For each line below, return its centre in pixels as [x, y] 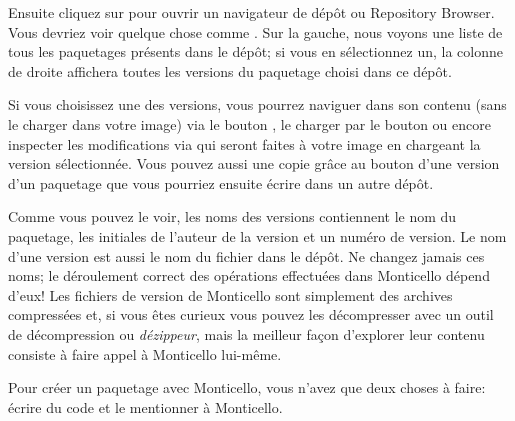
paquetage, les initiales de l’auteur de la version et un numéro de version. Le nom [257, 235]
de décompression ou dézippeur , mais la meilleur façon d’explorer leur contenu [246, 333]
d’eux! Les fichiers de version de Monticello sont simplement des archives [230, 294]
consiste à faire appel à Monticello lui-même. [145, 353]
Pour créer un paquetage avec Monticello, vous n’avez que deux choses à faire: [247, 387]
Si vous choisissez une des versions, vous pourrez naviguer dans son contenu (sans [257, 104]
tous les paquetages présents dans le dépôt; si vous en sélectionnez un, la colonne [255, 51]
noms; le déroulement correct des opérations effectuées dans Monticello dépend [249, 275]
